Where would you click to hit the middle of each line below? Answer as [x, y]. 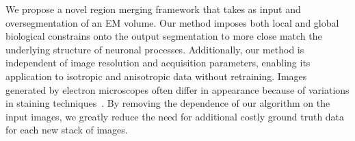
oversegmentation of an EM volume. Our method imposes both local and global [172, 22]
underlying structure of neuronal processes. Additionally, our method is [155, 49]
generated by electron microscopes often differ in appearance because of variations [177, 89]
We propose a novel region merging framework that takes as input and [153, 9]
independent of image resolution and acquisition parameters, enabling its [158, 63]
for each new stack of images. [67, 130]
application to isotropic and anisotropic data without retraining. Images [156, 76]
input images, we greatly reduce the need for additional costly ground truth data [175, 116]
